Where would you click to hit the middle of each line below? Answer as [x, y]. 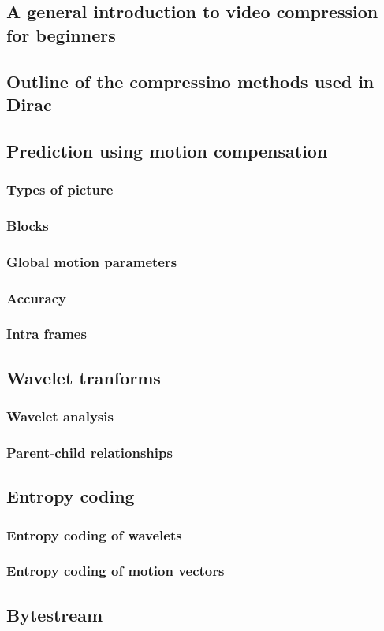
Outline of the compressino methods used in [190, 81]
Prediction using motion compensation [167, 150]
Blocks [28, 225]
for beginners [61, 34]
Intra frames [47, 334]
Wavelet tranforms [84, 377]
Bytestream [55, 614]
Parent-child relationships [89, 452]
